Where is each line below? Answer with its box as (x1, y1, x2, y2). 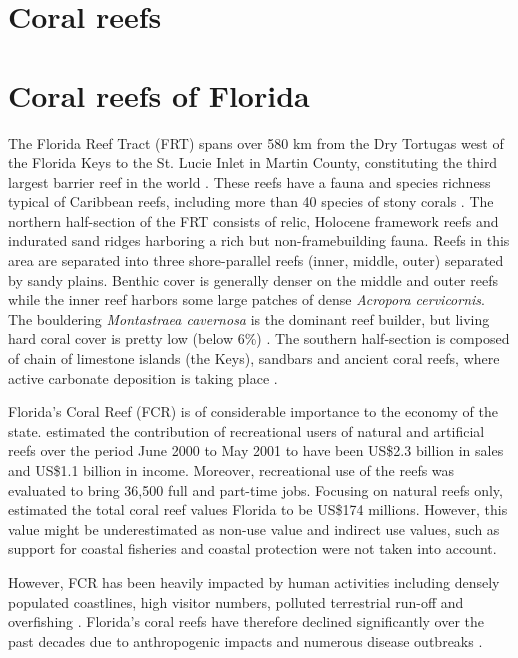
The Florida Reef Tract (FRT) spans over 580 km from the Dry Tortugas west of (8, 132, 504, 153)
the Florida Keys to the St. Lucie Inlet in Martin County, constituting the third (8, 152, 498, 173)
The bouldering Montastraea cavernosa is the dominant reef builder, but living (8, 308, 490, 329)
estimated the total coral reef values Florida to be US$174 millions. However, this (8, 499, 508, 520)
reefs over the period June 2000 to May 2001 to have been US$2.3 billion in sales (8, 440, 504, 461)
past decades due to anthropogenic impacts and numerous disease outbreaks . (8, 630, 483, 651)
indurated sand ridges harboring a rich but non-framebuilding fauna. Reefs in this (8, 230, 510, 251)
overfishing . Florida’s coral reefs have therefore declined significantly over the (8, 611, 484, 632)
